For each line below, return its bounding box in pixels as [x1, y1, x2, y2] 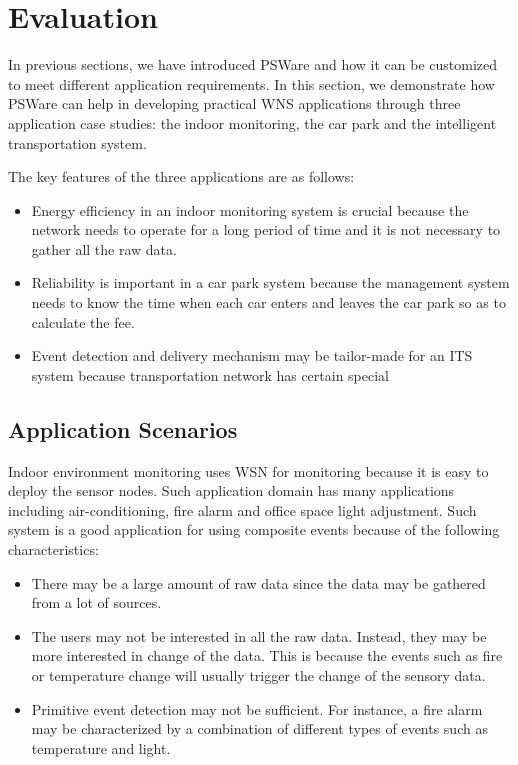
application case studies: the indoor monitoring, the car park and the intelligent [8, 112, 497, 133]
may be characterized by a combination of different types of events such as [31, 718, 488, 739]
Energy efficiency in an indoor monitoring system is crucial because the [31, 199, 469, 220]
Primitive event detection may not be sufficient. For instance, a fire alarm [31, 698, 483, 719]
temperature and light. [31, 737, 171, 758]
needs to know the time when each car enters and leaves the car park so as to [31, 292, 506, 313]
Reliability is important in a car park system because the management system [31, 272, 510, 293]
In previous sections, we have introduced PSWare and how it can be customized [8, 54, 498, 75]
